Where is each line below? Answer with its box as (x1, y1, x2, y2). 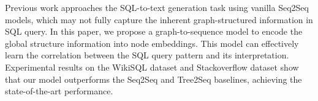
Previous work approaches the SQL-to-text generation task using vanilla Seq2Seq (5, 1, 309, 13)
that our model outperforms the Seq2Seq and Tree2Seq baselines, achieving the (5, 72, 302, 85)
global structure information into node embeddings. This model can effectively (5, 37, 299, 49)
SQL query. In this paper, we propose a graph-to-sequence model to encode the (5, 25, 303, 38)
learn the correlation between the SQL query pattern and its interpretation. (5, 49, 289, 61)
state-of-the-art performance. (5, 85, 113, 97)
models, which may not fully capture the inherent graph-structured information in (5, 13, 313, 26)
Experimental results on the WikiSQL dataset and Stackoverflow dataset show (5, 60, 299, 73)
